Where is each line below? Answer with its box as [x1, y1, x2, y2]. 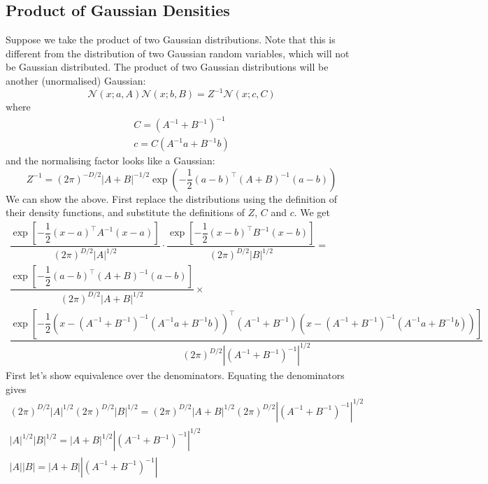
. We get [294, 205, 331, 220]
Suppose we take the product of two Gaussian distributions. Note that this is [6, 32, 336, 47]
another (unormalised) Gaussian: [6, 73, 146, 87]
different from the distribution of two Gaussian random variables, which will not [6, 45, 350, 60]
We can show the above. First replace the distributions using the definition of [6, 191, 337, 206]
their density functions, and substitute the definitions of [6, 205, 245, 220]
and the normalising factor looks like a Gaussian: [6, 153, 215, 168]
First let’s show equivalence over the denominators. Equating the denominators [6, 368, 345, 383]
